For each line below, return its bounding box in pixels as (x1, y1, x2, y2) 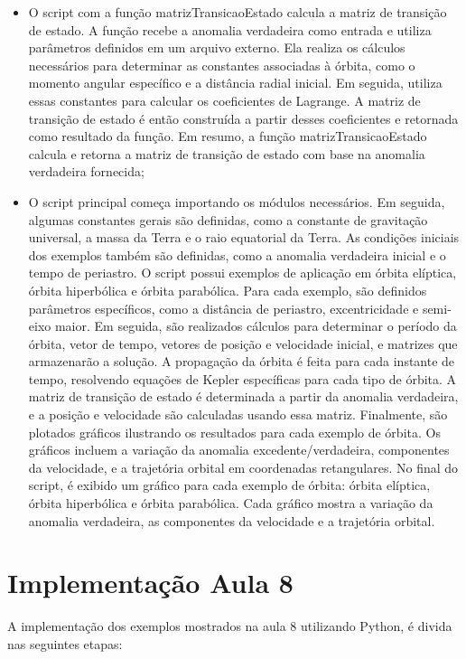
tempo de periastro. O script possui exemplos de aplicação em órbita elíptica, (28, 263, 457, 282)
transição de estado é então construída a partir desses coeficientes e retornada (28, 108, 459, 127)
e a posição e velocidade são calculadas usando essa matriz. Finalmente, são (28, 405, 448, 424)
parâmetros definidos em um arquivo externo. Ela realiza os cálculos (28, 38, 405, 57)
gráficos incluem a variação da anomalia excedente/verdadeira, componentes (28, 440, 450, 459)
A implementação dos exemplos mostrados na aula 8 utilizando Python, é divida (7, 617, 452, 635)
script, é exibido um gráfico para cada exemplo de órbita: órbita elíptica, (28, 475, 431, 494)
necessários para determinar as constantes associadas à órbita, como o (28, 55, 415, 74)
